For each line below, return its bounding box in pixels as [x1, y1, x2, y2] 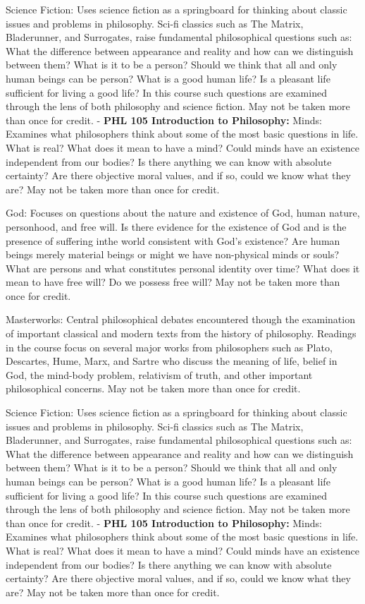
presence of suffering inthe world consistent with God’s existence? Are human [6, 233, 340, 248]
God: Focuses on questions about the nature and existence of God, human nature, [6, 205, 360, 220]
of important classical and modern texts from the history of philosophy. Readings [6, 326, 357, 341]
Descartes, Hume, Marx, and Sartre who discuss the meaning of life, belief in [6, 354, 338, 368]
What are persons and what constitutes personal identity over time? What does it [6, 260, 360, 275]
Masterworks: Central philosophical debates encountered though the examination [6, 312, 355, 327]
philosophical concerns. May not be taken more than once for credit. [6, 381, 301, 396]
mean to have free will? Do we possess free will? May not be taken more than [6, 274, 340, 289]
